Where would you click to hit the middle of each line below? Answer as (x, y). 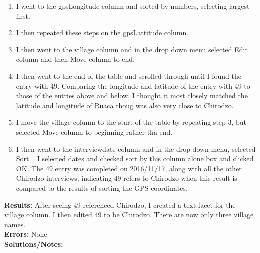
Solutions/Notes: (34, 244)
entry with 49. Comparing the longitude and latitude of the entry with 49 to (133, 86)
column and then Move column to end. (75, 59)
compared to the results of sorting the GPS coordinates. (102, 188)
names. (15, 224)
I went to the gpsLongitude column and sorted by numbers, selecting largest (133, 6)
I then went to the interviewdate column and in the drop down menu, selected (136, 149)
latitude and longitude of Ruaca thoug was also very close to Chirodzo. (125, 105)
